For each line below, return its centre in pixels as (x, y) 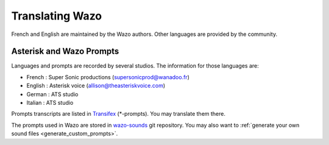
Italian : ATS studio (50, 103)
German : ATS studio (52, 94)
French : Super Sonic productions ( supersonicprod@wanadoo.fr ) (108, 77)
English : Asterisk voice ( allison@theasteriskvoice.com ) (96, 86)
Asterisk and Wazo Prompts (65, 51)
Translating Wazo (57, 16)
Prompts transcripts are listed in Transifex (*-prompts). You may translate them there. (118, 114)
